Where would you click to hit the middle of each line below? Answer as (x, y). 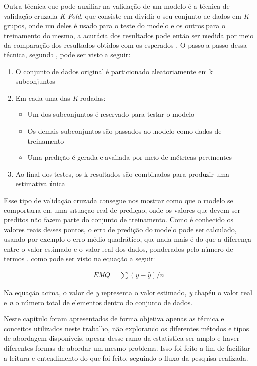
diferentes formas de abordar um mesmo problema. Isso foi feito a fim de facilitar (127, 348)
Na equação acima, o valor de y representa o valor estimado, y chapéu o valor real (128, 292)
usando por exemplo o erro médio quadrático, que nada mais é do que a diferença (128, 239)
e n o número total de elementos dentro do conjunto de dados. (98, 302)
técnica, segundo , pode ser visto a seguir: (67, 54)
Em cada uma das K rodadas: (61, 97)
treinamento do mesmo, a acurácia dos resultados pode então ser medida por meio (129, 35)
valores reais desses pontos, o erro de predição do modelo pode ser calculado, (120, 229)
